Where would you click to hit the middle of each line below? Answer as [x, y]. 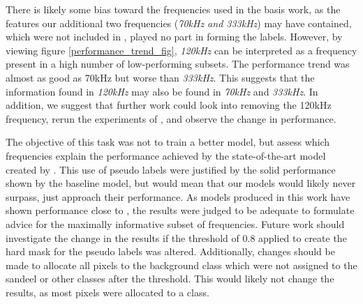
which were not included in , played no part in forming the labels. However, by [174, 37]
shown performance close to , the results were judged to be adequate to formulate [180, 210]
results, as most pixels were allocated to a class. [108, 292]
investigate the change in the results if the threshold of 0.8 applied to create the [176, 237]
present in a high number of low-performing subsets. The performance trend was [178, 64]
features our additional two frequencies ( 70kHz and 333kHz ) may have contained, [179, 23]
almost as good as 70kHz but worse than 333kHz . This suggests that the [160, 77]
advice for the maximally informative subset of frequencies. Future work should [175, 223]
